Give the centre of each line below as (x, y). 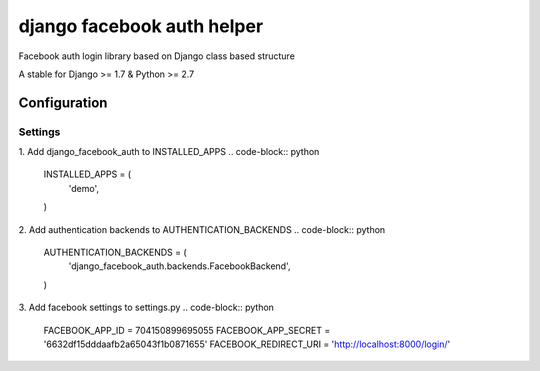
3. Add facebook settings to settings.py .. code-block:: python (146, 307)
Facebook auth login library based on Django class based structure (156, 56)
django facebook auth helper (141, 26)
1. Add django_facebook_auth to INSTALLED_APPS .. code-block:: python (169, 152)
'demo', (84, 188)
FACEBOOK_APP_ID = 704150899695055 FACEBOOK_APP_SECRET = (187, 330)
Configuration (63, 102)
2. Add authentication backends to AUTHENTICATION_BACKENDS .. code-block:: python (202, 229)
